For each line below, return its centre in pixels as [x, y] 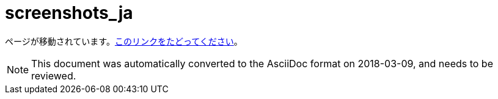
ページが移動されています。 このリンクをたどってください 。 [124, 41]
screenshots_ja [69, 13]
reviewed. [54, 75]
